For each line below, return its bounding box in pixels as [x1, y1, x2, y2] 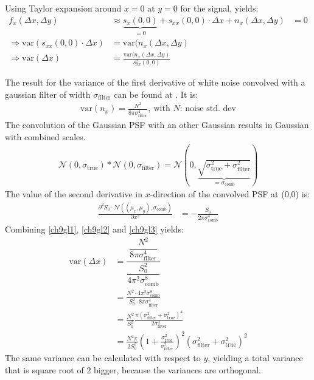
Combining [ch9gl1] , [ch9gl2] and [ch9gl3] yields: [5, 222, 184, 235]
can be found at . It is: [114, 87, 198, 100]
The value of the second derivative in [5, 188, 143, 200]
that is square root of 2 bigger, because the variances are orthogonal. [5, 363, 261, 376]
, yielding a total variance [208, 351, 303, 364]
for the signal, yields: [180, 2, 259, 14]
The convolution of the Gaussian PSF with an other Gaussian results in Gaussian [5, 118, 309, 131]
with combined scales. [5, 130, 86, 143]
